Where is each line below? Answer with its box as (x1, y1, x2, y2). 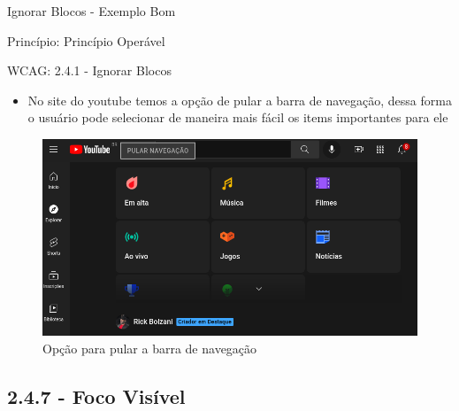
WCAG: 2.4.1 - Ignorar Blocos (7, 61, 172, 80)
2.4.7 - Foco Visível (7, 382, 186, 409)
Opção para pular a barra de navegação (42, 338, 257, 357)
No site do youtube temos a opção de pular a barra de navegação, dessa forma (27, 90, 452, 109)
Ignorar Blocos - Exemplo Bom (7, 2, 176, 19)
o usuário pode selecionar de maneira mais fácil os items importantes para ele (27, 108, 448, 127)
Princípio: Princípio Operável (7, 31, 165, 50)
